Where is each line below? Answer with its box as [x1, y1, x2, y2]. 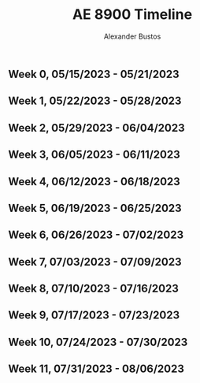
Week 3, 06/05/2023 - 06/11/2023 [8, 148, 181, 162]
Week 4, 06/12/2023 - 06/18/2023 [8, 175, 181, 188]
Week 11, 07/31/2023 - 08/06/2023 [8, 363, 185, 376]
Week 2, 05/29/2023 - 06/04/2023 [8, 121, 185, 135]
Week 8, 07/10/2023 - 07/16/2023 [8, 282, 180, 296]
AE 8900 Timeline [72, 6, 193, 24]
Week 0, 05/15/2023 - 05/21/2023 [8, 67, 180, 80]
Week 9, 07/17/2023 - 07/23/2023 [8, 309, 180, 322]
